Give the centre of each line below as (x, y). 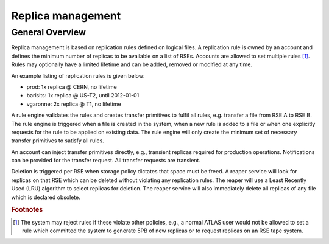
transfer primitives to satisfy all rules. (58, 141)
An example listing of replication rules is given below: (78, 75)
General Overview (49, 32)
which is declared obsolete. (46, 197)
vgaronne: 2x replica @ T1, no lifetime (74, 104)
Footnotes (27, 210)
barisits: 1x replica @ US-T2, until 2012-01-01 (83, 96)
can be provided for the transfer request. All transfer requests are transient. (106, 161)
